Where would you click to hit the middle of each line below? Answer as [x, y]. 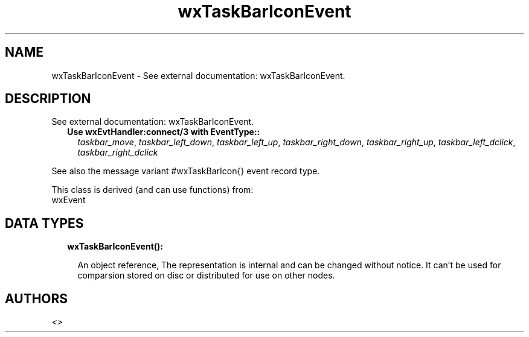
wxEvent [69, 200]
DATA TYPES [44, 223]
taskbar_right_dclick [118, 153]
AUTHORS [37, 298]
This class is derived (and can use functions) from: [152, 190]
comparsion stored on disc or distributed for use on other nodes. [206, 276]
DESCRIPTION [48, 99]
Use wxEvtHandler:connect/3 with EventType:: [164, 132]
